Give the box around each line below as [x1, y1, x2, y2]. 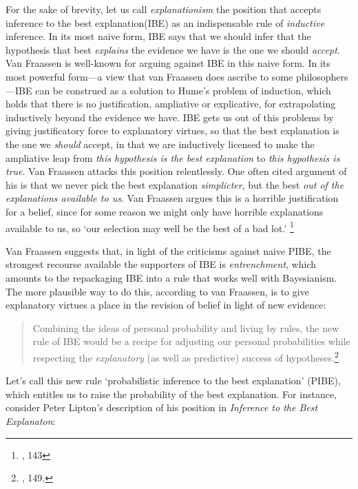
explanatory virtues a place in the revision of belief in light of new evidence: [6, 298, 326, 312]
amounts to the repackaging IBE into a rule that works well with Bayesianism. [6, 270, 337, 284]
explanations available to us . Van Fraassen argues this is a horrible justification [6, 191, 339, 205]
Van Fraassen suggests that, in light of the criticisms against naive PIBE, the [6, 243, 331, 258]
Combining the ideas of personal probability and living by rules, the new [32, 320, 339, 335]
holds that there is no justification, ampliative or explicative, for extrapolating [6, 96, 336, 111]
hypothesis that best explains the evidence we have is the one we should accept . [6, 42, 340, 56]
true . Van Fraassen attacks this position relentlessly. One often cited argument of [6, 164, 347, 178]
